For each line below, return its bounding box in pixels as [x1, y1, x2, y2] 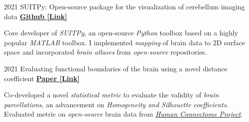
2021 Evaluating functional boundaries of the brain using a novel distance [4, 63, 228, 73]
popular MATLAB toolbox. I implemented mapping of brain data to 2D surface [4, 37, 246, 47]
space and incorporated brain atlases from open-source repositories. [4, 47, 207, 57]
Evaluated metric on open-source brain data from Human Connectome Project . [4, 109, 243, 119]
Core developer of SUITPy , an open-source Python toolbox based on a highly [4, 28, 238, 38]
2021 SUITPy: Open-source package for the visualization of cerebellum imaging [4, 1, 245, 11]
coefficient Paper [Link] [4, 73, 80, 83]
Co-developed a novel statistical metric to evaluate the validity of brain [4, 90, 219, 100]
